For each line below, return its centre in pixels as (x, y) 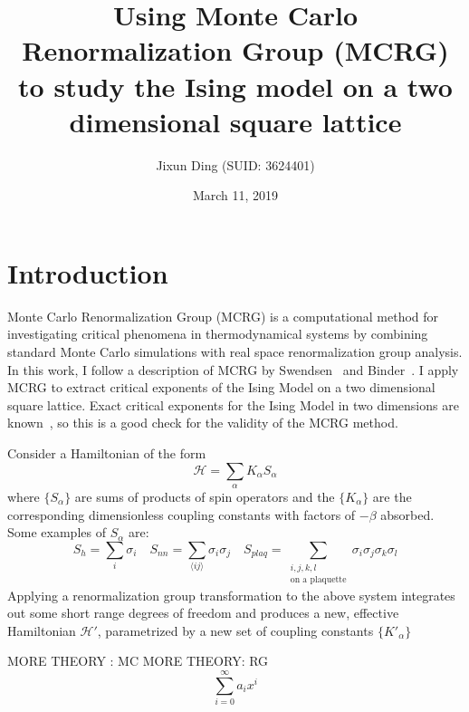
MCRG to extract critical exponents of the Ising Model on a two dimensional (221, 387)
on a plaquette (318, 580)
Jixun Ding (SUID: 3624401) (235, 164)
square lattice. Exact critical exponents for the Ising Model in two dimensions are (233, 404)
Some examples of (57, 532)
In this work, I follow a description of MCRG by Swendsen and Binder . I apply (233, 369)
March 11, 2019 (235, 195)
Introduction (88, 272)
